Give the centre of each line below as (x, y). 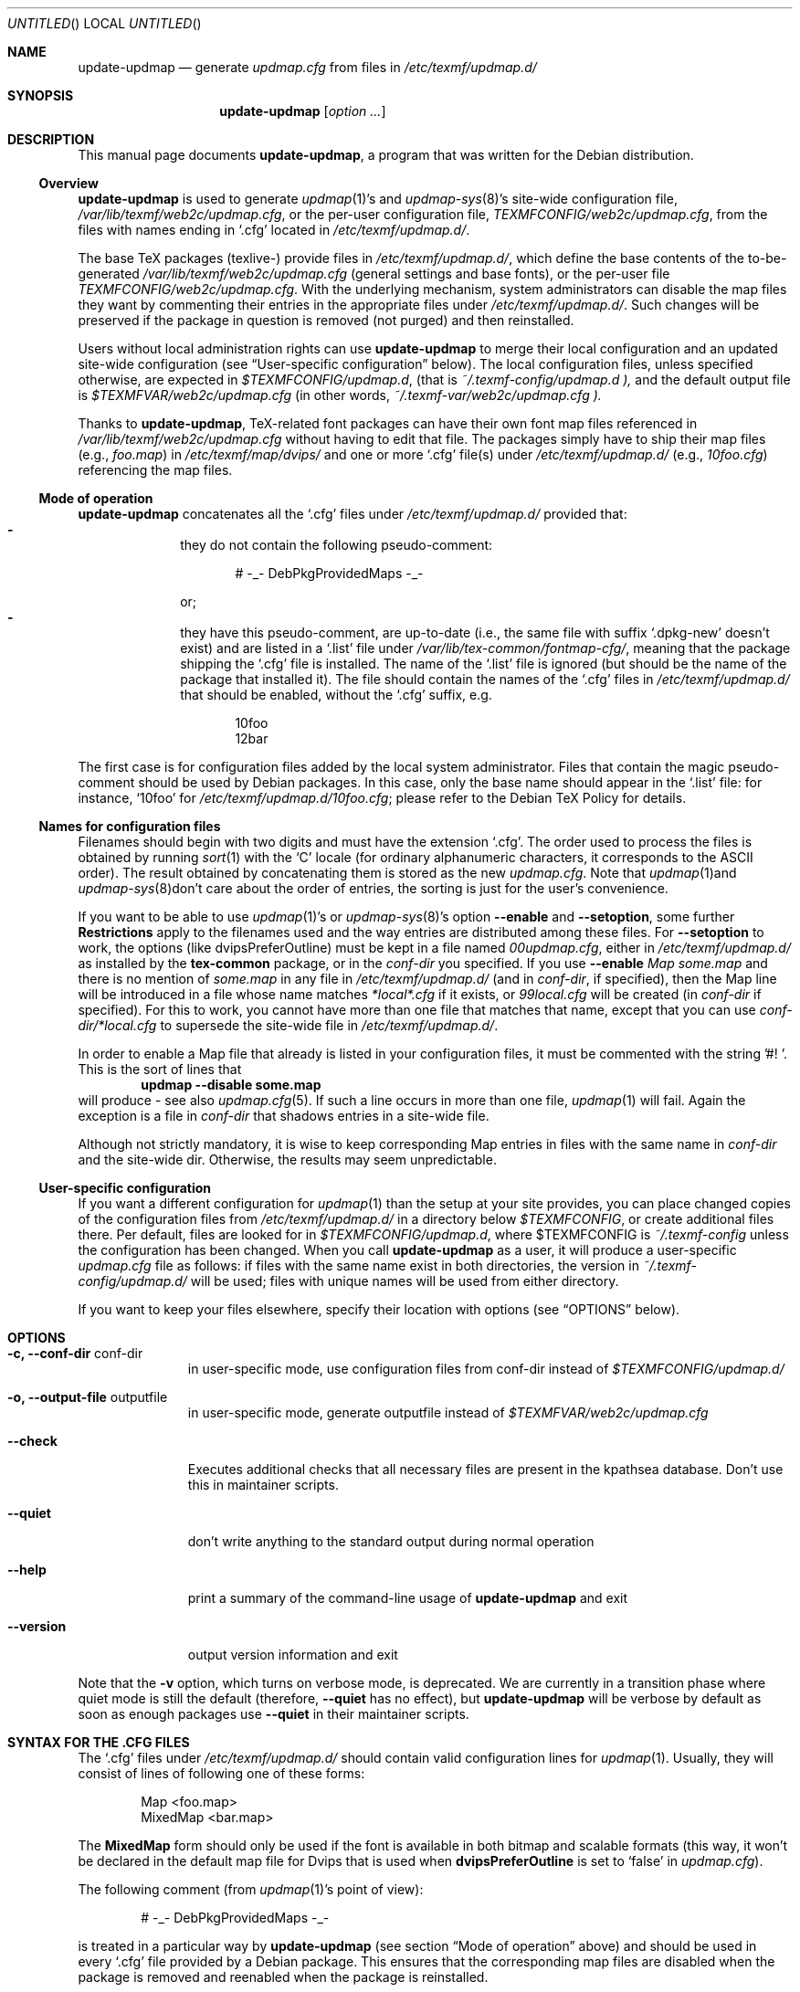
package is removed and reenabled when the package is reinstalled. (283, 1977)
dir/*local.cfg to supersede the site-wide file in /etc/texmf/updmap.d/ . (288, 1025)
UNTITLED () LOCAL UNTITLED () (105, 23)
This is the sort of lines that (160, 1069)
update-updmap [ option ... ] (303, 111)
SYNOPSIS (41, 95)
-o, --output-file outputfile (88, 1397)
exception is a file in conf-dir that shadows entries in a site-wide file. (284, 1116)
